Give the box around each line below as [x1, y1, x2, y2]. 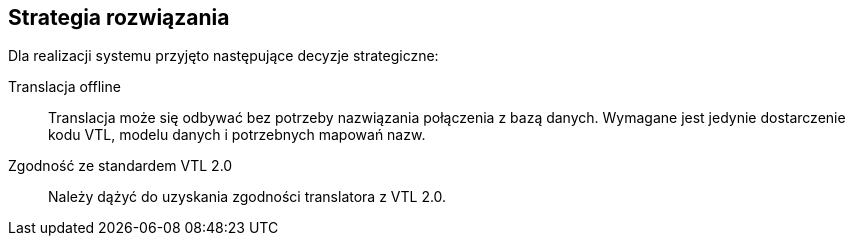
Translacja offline [8, 78, 121, 96]
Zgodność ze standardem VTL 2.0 [8, 157, 233, 175]
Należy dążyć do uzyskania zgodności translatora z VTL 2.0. [48, 188, 447, 206]
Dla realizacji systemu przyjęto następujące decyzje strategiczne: [8, 47, 439, 65]
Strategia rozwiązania [8, 5, 230, 30]
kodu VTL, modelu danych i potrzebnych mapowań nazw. [48, 126, 426, 144]
